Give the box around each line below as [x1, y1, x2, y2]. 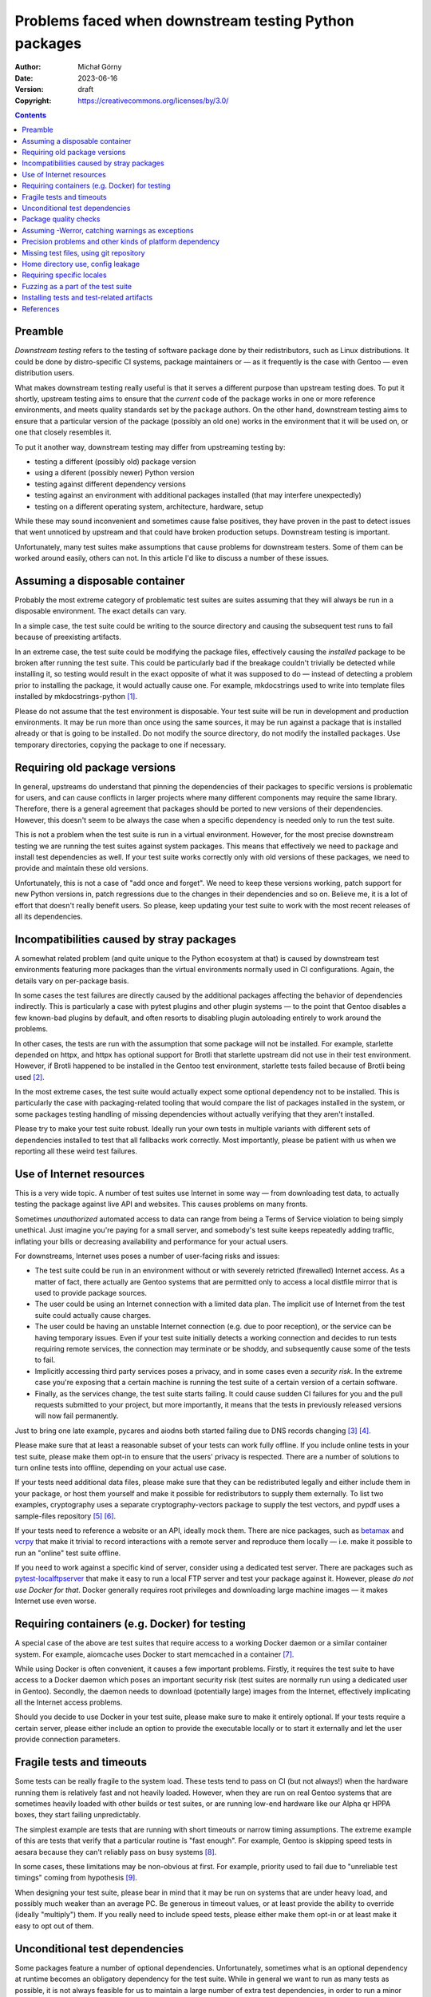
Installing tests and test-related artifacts [22, 292, 153, 303]
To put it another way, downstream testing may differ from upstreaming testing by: [14, 442, 286, 451]
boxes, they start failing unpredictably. [14, 1810, 141, 1820]
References [22, 304, 60, 313]
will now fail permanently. [34, 1411, 119, 1421]
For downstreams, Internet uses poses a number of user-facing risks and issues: [14, 1251, 280, 1261]
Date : [14, 73, 34, 83]
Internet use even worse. [14, 1596, 97, 1606]
